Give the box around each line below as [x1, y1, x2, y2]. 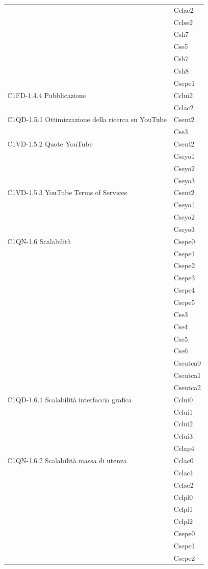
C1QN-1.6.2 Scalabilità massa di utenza [7, 455, 127, 465]
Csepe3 [174, 272, 195, 283]
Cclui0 [174, 394, 193, 404]
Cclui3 [174, 431, 193, 441]
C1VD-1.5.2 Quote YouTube [7, 139, 93, 149]
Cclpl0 [174, 492, 193, 502]
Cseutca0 [174, 358, 201, 368]
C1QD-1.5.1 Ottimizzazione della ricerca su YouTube [7, 114, 167, 124]
